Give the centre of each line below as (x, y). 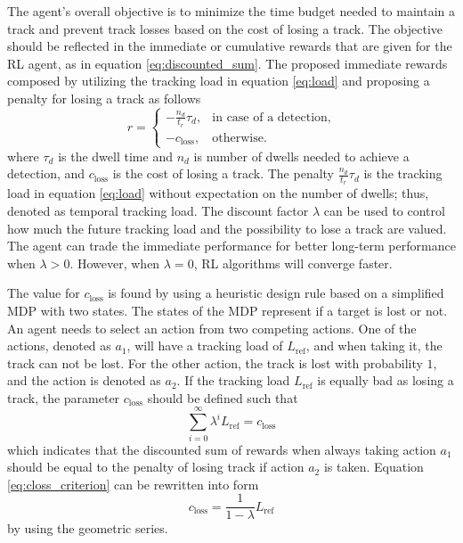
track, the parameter (64, 397)
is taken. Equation (374, 467)
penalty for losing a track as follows (104, 98)
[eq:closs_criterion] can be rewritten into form (133, 484)
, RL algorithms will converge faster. (293, 263)
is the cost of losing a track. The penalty (223, 173)
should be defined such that (223, 397)
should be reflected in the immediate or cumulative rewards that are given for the (230, 46)
